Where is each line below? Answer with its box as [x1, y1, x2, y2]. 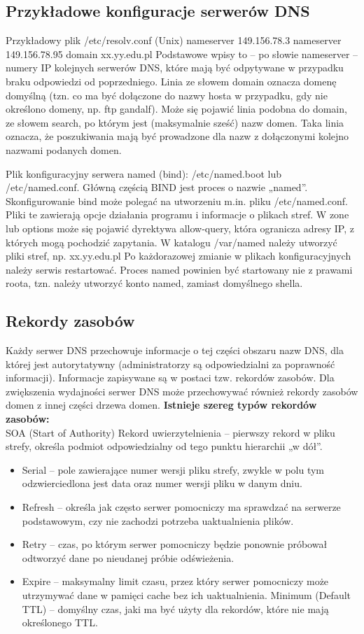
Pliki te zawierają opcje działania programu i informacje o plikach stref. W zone [6, 207, 349, 222]
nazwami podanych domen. [6, 142, 122, 157]
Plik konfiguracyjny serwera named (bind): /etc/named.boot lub [6, 166, 282, 181]
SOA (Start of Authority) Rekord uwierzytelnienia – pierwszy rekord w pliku [6, 425, 335, 439]
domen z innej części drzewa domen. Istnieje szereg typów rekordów [6, 397, 317, 412]
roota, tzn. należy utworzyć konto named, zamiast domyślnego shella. [6, 276, 303, 290]
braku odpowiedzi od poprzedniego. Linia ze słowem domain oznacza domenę [6, 73, 337, 88]
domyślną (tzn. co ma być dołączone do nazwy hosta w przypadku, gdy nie [6, 87, 328, 102]
